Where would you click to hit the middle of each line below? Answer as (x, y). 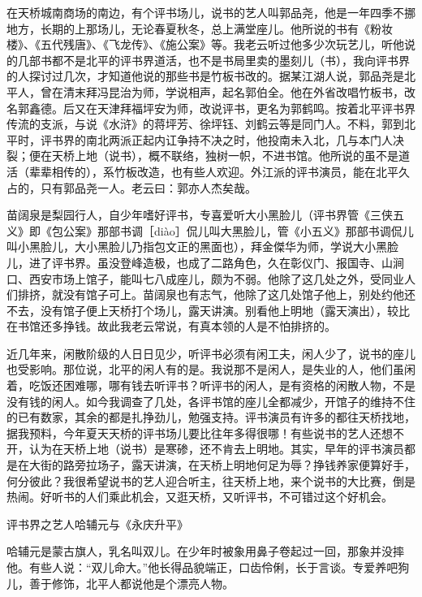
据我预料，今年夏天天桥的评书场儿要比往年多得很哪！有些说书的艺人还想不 (205, 433)
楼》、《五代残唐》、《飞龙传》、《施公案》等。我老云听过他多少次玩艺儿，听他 (205, 44)
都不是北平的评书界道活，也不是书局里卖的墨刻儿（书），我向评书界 (230, 60)
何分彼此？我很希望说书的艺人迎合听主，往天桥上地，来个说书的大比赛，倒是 (211, 480)
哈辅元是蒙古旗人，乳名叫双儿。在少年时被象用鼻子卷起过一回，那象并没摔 (205, 551)
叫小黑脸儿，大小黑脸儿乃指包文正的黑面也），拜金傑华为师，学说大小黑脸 (202, 247)
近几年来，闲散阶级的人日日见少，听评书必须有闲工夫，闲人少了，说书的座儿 (211, 353)
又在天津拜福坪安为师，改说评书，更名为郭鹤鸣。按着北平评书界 (245, 108)
